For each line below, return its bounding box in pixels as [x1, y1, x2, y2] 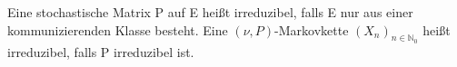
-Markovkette [274, 20, 349, 39]
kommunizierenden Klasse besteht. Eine [7, 20, 228, 39]
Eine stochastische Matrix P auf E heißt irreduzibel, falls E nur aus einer [7, 3, 413, 21]
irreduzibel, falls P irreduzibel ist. [7, 42, 194, 61]
